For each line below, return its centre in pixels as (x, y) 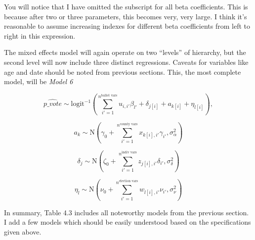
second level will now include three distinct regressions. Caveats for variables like (126, 62)
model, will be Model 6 (39, 81)
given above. (23, 231)
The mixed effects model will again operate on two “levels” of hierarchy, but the (125, 52)
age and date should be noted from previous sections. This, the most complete (123, 72)
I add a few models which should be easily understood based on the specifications (127, 222)
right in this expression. (40, 35)
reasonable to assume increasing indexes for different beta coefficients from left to (127, 26)
